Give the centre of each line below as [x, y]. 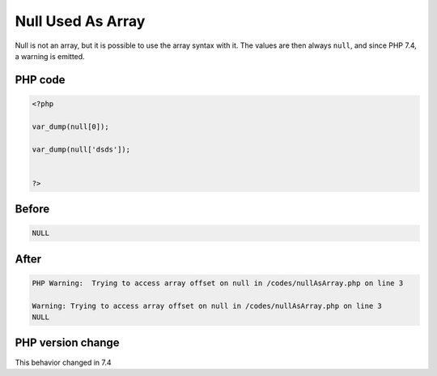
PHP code [40, 80]
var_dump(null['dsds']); [81, 149]
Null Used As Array [80, 21]
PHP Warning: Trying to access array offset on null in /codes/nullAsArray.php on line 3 [218, 283]
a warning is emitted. [50, 56]
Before [32, 209]
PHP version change [68, 343]
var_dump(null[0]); [70, 126]
